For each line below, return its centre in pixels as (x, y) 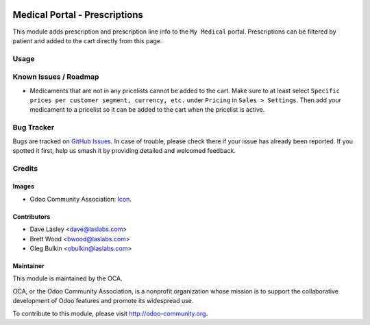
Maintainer (28, 266)
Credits (25, 168)
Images (23, 186)
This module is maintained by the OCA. (67, 278)
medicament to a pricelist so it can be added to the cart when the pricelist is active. (147, 110)
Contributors (32, 217)
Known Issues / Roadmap (56, 77)
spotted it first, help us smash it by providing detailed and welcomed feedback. (124, 150)
